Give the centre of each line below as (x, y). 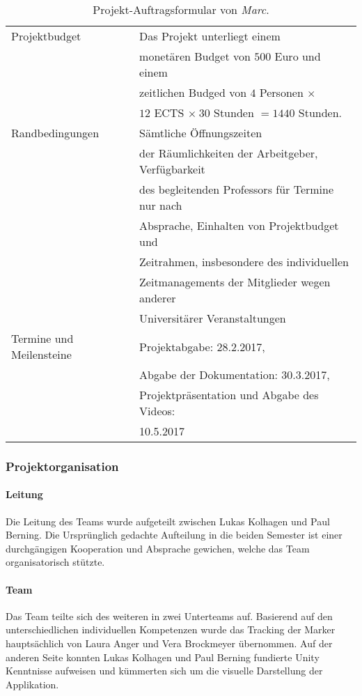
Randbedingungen (55, 133)
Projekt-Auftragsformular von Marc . (181, 9)
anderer (158, 298)
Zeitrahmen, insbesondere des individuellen (244, 262)
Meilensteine (41, 354)
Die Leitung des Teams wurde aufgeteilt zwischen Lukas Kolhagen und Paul (168, 521)
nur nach (161, 205)
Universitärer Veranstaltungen (213, 318)
